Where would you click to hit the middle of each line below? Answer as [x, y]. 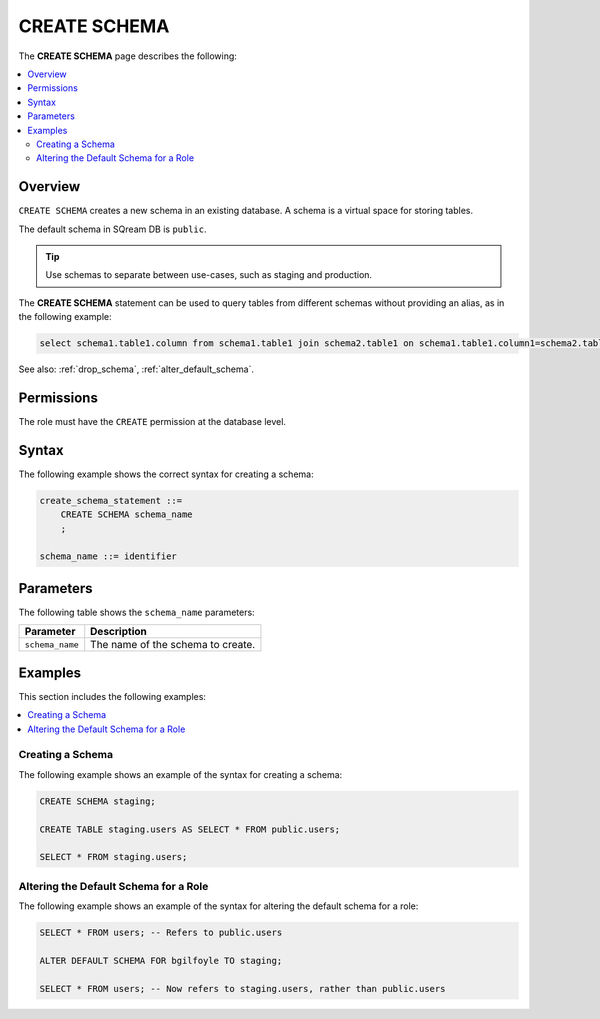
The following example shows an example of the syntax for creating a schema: [180, 774]
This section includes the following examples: [112, 696]
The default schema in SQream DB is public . [112, 229]
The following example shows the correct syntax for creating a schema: [166, 474]
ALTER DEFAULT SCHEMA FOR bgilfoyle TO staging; [161, 960]
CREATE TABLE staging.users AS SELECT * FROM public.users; [190, 829]
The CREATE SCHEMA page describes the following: [127, 56]
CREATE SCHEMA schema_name [127, 514]
